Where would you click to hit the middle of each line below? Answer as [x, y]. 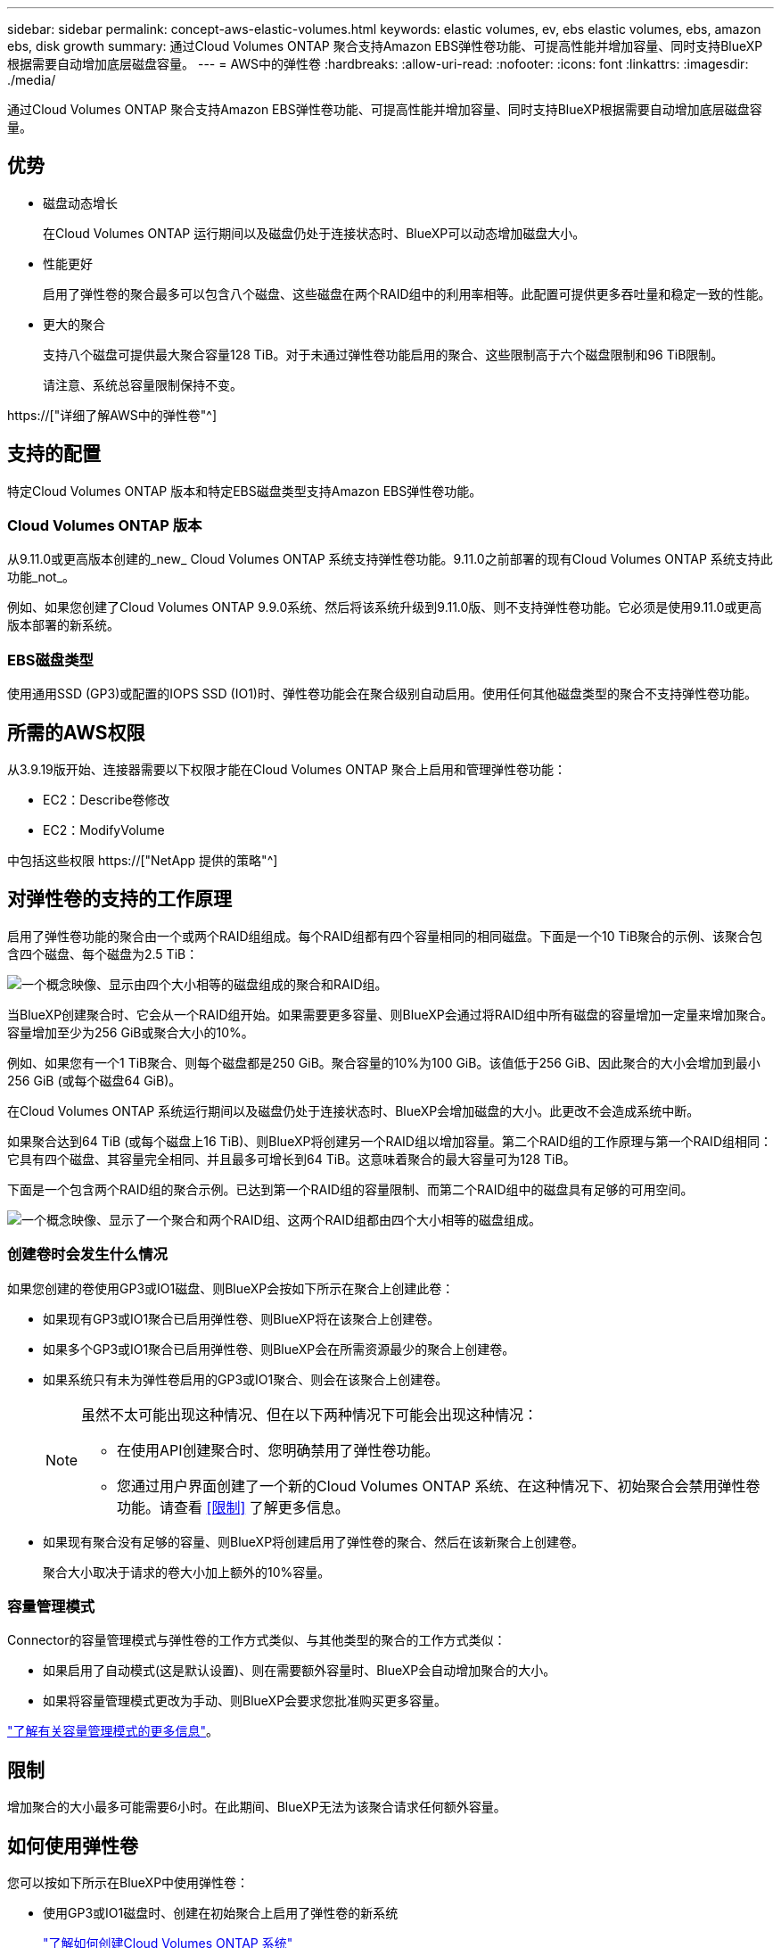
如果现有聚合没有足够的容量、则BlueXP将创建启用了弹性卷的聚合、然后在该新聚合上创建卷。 [314, 1541]
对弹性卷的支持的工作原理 [119, 899]
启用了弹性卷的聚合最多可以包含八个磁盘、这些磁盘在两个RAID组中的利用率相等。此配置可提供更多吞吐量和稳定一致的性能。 [407, 293]
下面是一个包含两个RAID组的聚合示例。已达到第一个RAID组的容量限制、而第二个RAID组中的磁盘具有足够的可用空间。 [350, 1189]
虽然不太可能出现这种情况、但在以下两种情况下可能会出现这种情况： [310, 1414]
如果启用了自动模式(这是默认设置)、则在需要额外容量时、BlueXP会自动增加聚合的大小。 [300, 1671]
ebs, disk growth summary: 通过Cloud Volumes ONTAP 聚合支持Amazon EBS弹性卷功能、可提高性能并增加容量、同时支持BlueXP [385, 46]
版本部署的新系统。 [63, 625]
